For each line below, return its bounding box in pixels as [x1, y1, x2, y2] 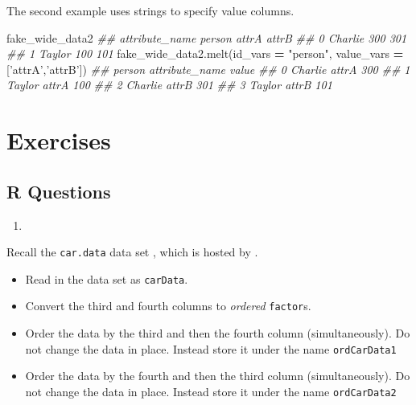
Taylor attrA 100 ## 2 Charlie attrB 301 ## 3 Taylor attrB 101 [6, 76, 332, 93]
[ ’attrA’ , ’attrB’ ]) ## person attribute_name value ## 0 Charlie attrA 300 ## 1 [6, 60, 410, 77]
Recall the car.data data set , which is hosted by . [6, 243, 258, 260]
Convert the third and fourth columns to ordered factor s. [25, 297, 311, 314]
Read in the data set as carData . [25, 270, 188, 287]
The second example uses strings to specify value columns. [6, 2, 294, 18]
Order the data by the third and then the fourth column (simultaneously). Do [25, 325, 410, 342]
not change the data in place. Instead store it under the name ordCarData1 [25, 340, 397, 357]
